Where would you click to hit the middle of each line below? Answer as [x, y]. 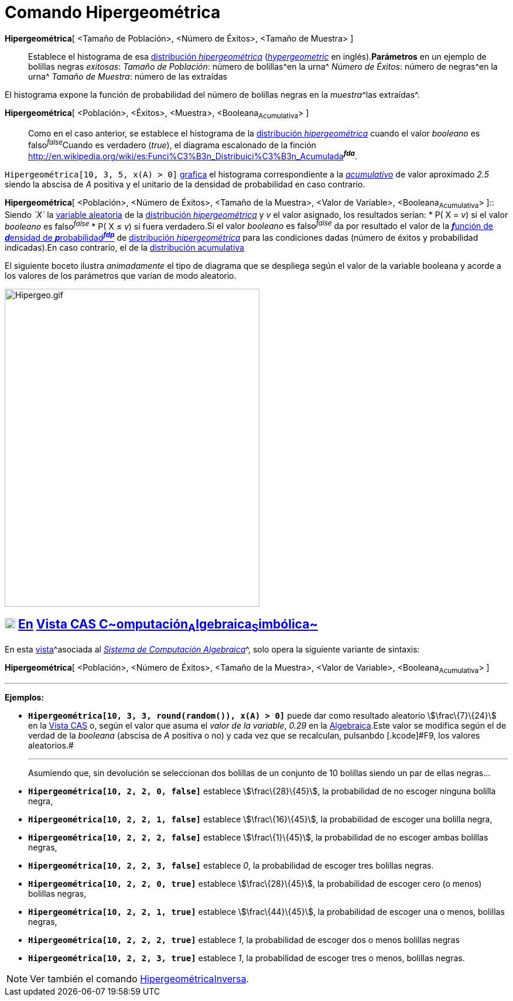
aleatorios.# [51, 745]
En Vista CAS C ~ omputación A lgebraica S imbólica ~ [168, 626]
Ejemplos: [25, 697]
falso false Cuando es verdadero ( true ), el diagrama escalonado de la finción [172, 144]
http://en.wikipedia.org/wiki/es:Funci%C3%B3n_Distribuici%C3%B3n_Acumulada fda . [193, 155]
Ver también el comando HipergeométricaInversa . [140, 978]
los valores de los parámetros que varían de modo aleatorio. [121, 275]
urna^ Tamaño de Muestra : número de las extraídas [128, 76]
